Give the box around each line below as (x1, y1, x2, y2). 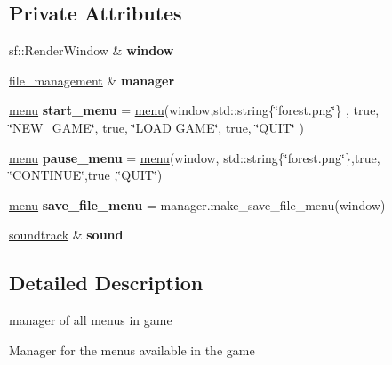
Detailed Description (9, 269, 204, 296)
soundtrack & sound (9, 225, 124, 244)
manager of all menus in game (9, 311, 172, 329)
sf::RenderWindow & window (9, 41, 174, 60)
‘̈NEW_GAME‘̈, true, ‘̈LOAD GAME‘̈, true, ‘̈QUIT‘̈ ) (9, 118, 304, 136)
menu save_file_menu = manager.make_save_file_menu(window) (9, 195, 386, 214)
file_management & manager (9, 70, 175, 89)
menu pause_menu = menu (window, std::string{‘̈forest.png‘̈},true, (9, 148, 380, 166)
